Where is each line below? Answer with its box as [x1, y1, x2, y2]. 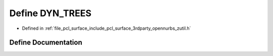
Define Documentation [9, 38, 82, 47]
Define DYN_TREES [9, 8, 92, 19]
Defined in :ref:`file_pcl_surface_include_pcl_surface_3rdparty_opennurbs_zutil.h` [22, 25, 192, 31]
